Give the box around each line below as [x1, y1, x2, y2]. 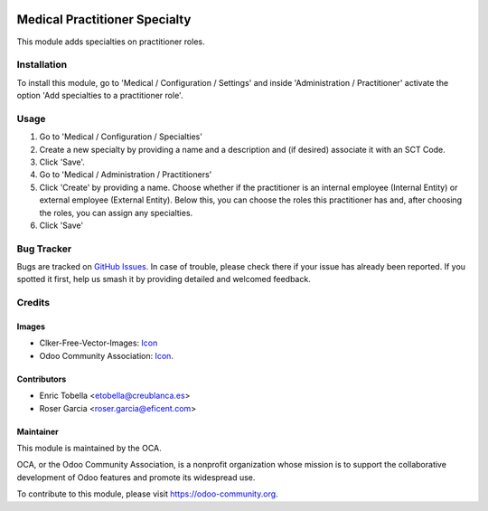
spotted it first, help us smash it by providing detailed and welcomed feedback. [16, 274, 311, 285]
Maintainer [16, 426, 59, 437]
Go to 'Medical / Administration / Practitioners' [39, 169, 212, 180]
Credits [16, 297, 50, 309]
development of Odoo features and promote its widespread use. [16, 471, 256, 483]
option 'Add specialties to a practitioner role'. [16, 90, 183, 101]
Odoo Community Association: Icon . [39, 350, 174, 361]
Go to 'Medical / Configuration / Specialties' [39, 131, 203, 142]
